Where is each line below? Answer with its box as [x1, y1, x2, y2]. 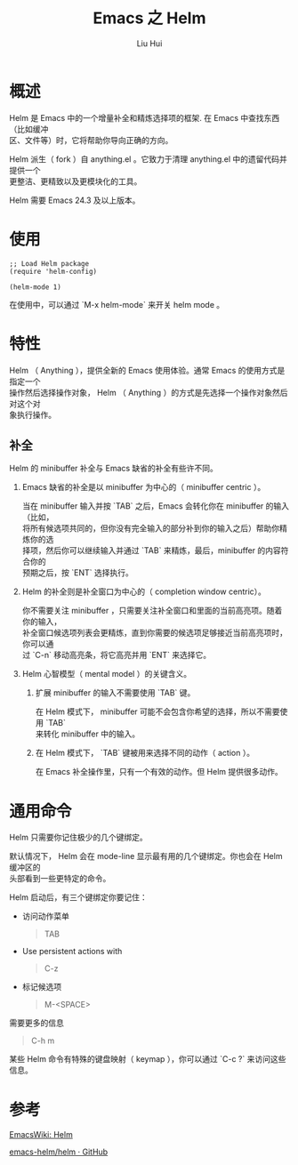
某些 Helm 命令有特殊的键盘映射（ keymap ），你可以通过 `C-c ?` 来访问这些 [9, 1054, 286, 1065]
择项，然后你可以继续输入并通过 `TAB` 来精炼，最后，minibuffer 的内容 [21, 545, 282, 556]
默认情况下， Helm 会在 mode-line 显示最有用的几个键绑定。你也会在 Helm [9, 851, 283, 862]
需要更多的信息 [9, 1017, 64, 1028]
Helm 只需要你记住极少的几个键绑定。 [9, 832, 149, 843]
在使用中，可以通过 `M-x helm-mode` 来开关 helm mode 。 [9, 299, 225, 309]
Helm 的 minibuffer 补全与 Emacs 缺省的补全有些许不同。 [9, 463, 218, 474]
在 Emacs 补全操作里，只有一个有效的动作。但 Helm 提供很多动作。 [35, 767, 283, 777]
